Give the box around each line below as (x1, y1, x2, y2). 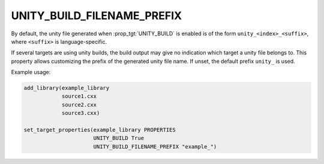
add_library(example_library (23, 84, 110, 92)
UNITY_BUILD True (93, 135, 144, 142)
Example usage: (11, 69, 51, 76)
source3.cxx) (61, 110, 100, 117)
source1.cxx (61, 93, 97, 100)
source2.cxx (61, 101, 97, 108)
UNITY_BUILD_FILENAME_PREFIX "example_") (93, 143, 217, 150)
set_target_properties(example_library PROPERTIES (23, 126, 176, 133)
